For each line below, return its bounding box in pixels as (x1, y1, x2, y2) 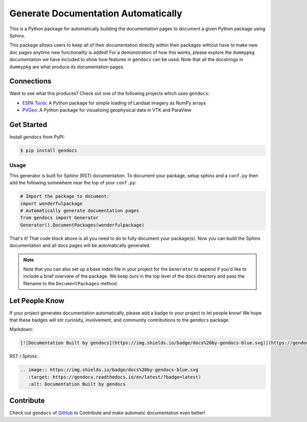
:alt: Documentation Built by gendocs (28, 382, 126, 387)
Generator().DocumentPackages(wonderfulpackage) (20, 222, 145, 228)
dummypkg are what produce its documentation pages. (9, 64, 125, 70)
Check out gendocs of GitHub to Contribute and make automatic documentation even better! (9, 410, 206, 416)
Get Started (9, 120, 47, 129)
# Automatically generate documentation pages (20, 207, 139, 214)
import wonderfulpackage (20, 200, 83, 206)
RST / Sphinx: (9, 353, 38, 360)
